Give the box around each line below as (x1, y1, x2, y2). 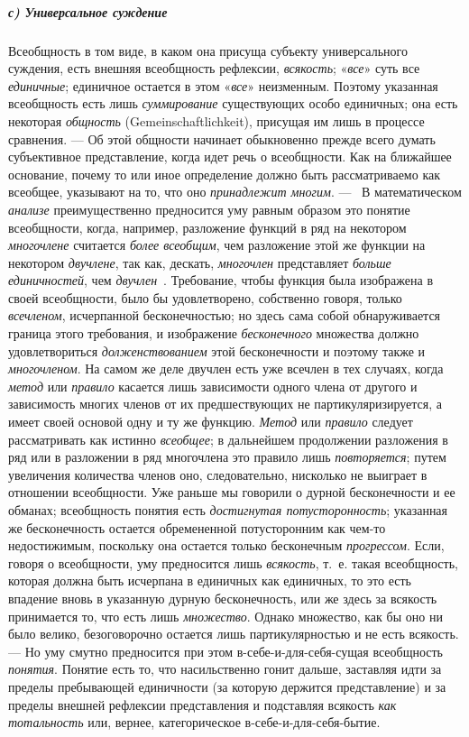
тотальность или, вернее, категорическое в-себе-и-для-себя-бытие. (8, 713, 381, 732)
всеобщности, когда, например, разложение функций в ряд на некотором (8, 217, 407, 236)
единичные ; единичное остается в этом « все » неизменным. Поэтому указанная (8, 76, 438, 95)
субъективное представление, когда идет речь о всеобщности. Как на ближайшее (8, 147, 452, 166)
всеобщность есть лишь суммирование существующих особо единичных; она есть (8, 94, 458, 113)
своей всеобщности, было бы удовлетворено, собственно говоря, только (8, 288, 402, 307)
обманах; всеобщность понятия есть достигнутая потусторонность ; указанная (8, 501, 448, 519)
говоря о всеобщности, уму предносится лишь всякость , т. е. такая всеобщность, (8, 553, 458, 572)
